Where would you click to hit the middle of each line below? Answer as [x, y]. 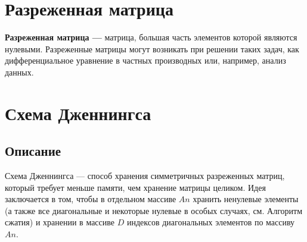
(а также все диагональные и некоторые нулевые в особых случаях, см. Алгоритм [153, 210]
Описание [33, 151]
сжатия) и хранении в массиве [60, 222]
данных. [19, 72]
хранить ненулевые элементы [246, 199]
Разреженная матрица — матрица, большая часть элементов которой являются [151, 37]
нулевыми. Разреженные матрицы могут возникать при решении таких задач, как [152, 48]
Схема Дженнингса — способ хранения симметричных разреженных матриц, [145, 176]
